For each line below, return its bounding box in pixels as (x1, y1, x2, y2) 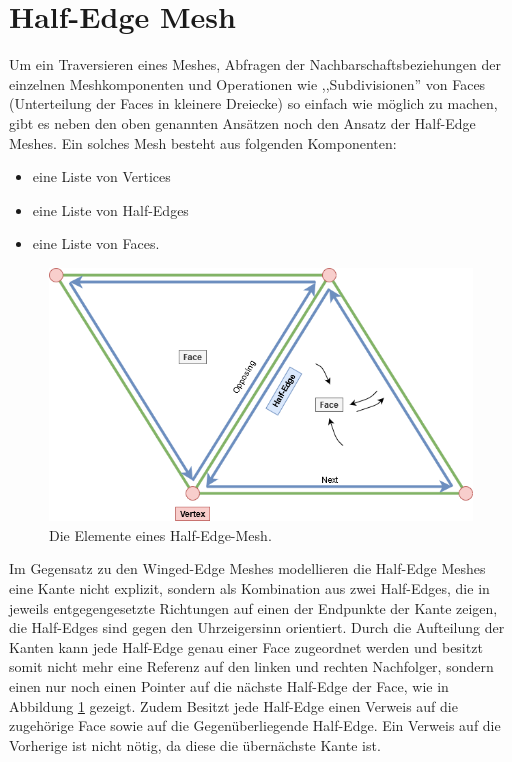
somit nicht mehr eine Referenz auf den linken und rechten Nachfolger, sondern (9, 656, 494, 677)
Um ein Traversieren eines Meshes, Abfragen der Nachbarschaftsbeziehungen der (9, 54, 501, 75)
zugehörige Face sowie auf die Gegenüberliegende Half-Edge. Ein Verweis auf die (9, 715, 501, 736)
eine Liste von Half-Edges (32, 199, 189, 220)
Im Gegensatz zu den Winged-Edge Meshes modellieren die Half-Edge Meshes (9, 558, 486, 579)
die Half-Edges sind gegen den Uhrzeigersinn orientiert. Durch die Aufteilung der (9, 617, 505, 638)
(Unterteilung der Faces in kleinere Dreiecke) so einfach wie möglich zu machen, (9, 93, 498, 114)
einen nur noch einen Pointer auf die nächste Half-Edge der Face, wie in (9, 675, 449, 696)
